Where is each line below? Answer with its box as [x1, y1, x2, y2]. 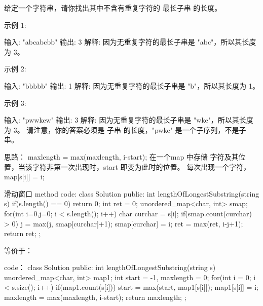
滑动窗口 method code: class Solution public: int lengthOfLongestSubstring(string [4, 188, 259, 199]
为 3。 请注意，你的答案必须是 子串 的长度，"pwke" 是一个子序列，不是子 [4, 124, 246, 135]
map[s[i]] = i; [4, 171, 45, 182]
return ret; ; [4, 228, 41, 239]
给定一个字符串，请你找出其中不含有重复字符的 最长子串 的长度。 [4, 3, 222, 13]
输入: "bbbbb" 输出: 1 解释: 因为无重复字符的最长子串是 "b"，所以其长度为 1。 [4, 80, 259, 91]
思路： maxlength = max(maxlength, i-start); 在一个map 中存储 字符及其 [4, 151, 239, 162]
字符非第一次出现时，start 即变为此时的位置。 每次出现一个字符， [32, 161, 251, 172]
